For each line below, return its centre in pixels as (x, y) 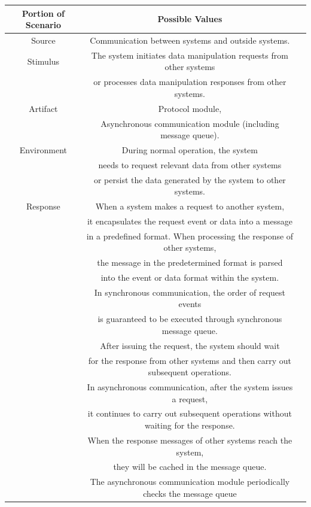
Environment (43, 149)
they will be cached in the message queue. (190, 467)
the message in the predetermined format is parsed (190, 262)
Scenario (43, 25)
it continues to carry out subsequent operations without (190, 413)
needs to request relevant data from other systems (190, 164)
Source (43, 40)
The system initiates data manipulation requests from (190, 55)
